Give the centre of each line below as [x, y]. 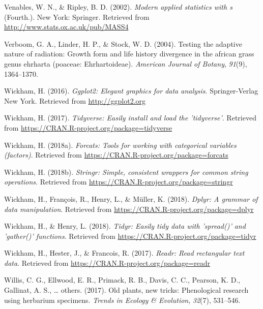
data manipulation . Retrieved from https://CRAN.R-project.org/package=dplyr [129, 209]
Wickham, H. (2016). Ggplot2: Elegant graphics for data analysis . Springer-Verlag [131, 91]
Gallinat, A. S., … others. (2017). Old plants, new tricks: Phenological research [126, 290]
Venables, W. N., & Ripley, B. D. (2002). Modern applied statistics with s [118, 7]
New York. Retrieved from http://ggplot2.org [75, 100]
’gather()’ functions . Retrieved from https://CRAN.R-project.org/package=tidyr [130, 236]
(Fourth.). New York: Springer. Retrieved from [77, 17]
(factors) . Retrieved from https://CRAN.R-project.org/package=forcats [116, 155]
